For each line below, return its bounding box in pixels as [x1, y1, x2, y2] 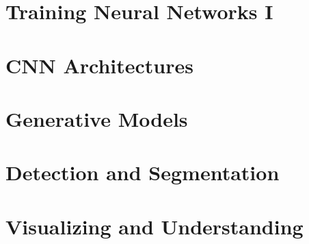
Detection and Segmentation [5, 158, 280, 186]
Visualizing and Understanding [5, 212, 304, 240]
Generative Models [5, 104, 188, 132]
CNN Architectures [5, 51, 193, 79]
